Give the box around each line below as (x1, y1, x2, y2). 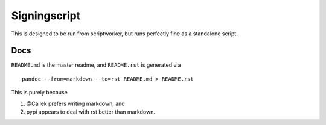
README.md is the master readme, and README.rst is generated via (11, 61, 181, 69)
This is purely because (11, 89, 68, 96)
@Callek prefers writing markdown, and (26, 100, 125, 107)
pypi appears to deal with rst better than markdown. (26, 108, 156, 115)
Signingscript (11, 9, 81, 22)
